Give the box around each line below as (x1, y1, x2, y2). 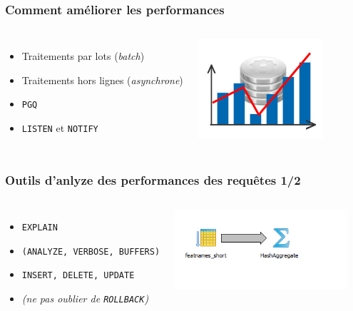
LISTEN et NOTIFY (21, 121, 98, 136)
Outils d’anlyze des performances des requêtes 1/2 (5, 170, 301, 188)
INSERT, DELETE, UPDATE (21, 270, 135, 281)
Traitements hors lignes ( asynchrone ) (21, 72, 183, 87)
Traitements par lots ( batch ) (21, 49, 145, 63)
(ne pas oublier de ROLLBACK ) (21, 290, 149, 305)
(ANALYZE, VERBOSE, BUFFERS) (21, 246, 160, 257)
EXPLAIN (21, 222, 58, 233)
